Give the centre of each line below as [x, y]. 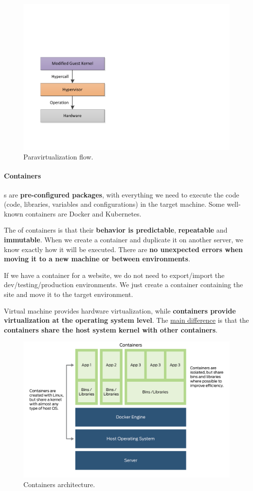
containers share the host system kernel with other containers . [111, 329]
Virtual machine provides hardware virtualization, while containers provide [120, 310]
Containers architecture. [59, 484]
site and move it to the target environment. [69, 294]
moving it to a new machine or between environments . [97, 259]
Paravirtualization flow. [58, 157]
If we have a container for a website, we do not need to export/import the [114, 275]
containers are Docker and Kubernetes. [83, 213]
